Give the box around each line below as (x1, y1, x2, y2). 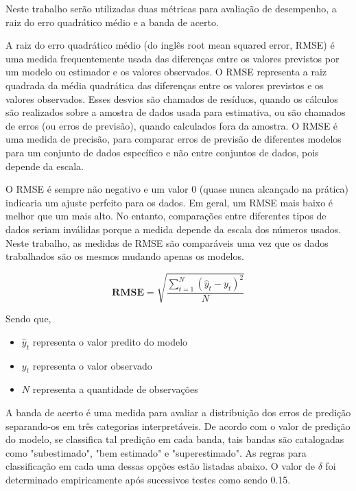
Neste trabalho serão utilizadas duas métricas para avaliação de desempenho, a (5, 1, 337, 15)
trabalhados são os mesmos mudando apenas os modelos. (5, 249, 244, 263)
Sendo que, (5, 311, 51, 326)
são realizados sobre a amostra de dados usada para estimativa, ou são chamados (5, 105, 346, 119)
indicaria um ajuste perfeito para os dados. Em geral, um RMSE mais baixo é (5, 195, 333, 209)
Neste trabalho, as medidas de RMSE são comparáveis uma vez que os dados (5, 235, 329, 250)
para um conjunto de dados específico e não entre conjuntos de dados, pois (5, 145, 319, 159)
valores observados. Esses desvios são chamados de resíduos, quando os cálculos (5, 91, 338, 106)
